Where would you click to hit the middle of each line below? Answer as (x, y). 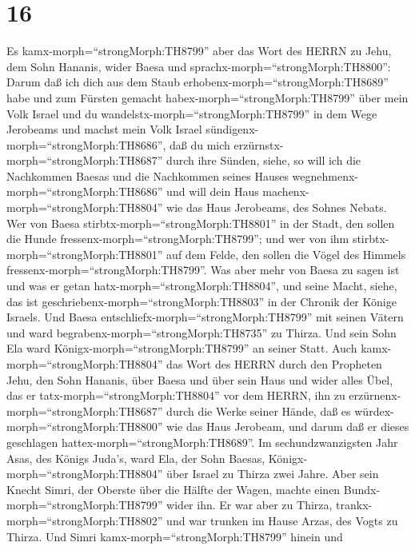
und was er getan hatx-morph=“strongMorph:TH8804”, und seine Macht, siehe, (202, 286)
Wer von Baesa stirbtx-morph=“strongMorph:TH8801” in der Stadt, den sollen (201, 223)
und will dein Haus (213, 191)
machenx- (286, 191)
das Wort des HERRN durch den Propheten (274, 364)
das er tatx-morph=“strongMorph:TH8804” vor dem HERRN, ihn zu (176, 395)
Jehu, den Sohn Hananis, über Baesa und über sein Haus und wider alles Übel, (200, 379)
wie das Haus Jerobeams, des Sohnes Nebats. (277, 207)
